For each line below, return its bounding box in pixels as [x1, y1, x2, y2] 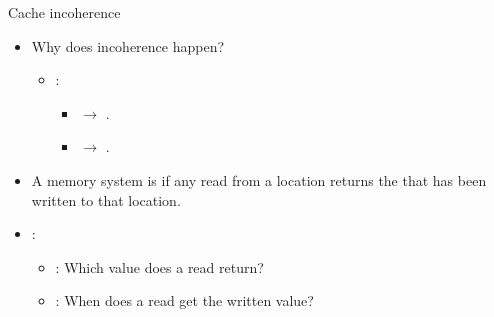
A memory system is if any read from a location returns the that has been [31, 169, 487, 190]
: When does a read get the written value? [55, 290, 314, 311]
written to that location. [31, 189, 181, 210]
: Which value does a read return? [55, 256, 264, 277]
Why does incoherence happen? [31, 35, 225, 56]
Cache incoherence [8, 2, 121, 22]
